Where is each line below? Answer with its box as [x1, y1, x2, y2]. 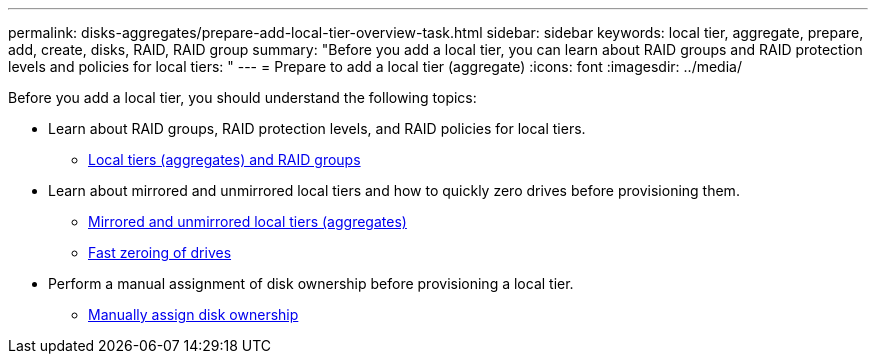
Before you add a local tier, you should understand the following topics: [8, 89, 477, 106]
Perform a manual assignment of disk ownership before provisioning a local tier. [48, 275, 574, 292]
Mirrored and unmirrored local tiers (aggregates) [88, 213, 407, 230]
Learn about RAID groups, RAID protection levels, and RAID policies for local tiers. [48, 120, 586, 137]
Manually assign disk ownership [88, 306, 299, 323]
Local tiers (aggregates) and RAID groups [88, 151, 361, 168]
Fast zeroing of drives [88, 244, 232, 261]
